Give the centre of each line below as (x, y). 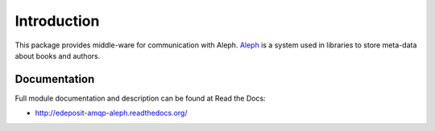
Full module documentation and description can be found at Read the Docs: (140, 98)
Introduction (57, 21)
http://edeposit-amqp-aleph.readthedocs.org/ (111, 113)
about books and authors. (58, 55)
